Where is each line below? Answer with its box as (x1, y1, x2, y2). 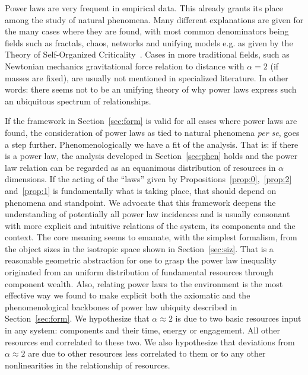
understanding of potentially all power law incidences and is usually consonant (5, 208, 290, 220)
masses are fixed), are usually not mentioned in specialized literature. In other (5, 71, 288, 84)
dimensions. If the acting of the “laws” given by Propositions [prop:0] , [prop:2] (5, 173, 292, 185)
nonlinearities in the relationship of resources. (5, 358, 170, 371)
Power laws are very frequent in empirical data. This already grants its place (5, 2, 283, 14)
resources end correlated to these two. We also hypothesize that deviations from (5, 335, 295, 348)
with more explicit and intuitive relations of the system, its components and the (5, 219, 296, 231)
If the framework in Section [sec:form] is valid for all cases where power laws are (5, 115, 297, 127)
